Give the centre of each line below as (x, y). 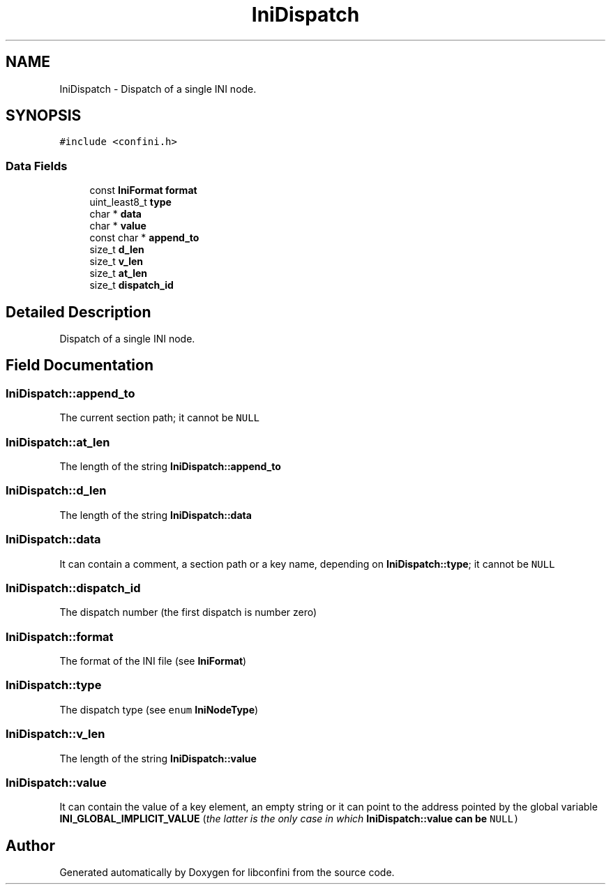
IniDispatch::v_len (55, 734)
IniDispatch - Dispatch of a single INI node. (158, 89)
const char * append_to (144, 238)
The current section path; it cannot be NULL (160, 418)
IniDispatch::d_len (56, 491)
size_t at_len (119, 273)
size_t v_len (116, 262)
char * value (118, 226)
